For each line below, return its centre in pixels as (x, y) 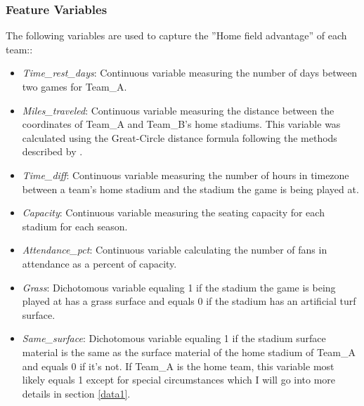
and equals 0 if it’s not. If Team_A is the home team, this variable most (178, 366)
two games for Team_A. (74, 86)
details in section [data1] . (76, 393)
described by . (52, 151)
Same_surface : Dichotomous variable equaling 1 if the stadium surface (174, 338)
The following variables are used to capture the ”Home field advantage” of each (176, 35)
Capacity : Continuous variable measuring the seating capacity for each (173, 212)
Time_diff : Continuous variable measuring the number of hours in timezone (186, 175)
